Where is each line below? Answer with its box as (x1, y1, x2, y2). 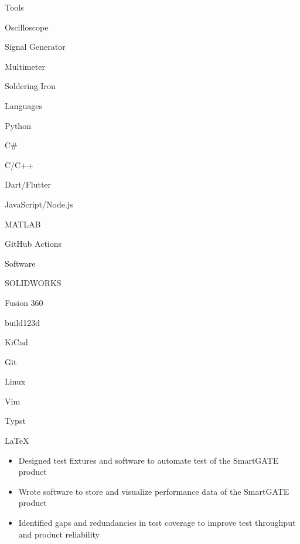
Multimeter (5, 60, 45, 72)
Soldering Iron (5, 80, 56, 92)
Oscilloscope (5, 21, 49, 33)
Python (5, 119, 31, 131)
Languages (5, 99, 43, 111)
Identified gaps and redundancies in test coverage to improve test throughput (18, 516, 296, 529)
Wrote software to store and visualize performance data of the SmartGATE (18, 485, 289, 497)
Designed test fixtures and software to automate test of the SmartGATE (18, 454, 279, 466)
